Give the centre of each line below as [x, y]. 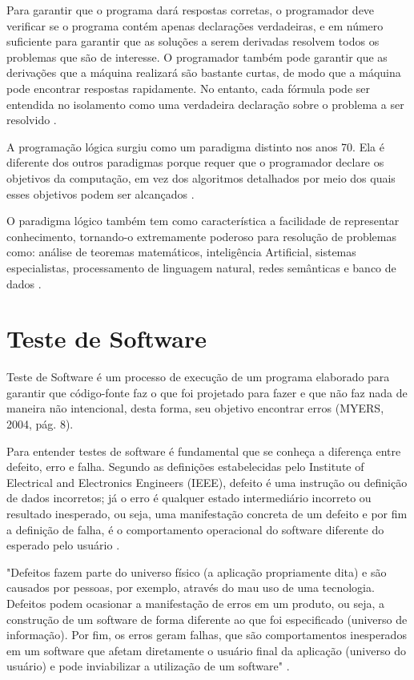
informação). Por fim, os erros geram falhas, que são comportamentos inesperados [207, 635]
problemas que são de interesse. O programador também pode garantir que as [197, 56]
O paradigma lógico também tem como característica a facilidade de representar [203, 221]
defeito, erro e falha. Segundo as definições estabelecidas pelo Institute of [185, 467]
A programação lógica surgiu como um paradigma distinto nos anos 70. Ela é [195, 146]
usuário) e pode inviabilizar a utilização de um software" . [148, 666]
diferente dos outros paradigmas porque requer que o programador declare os [195, 162]
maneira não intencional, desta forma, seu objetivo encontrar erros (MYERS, [195, 408]
